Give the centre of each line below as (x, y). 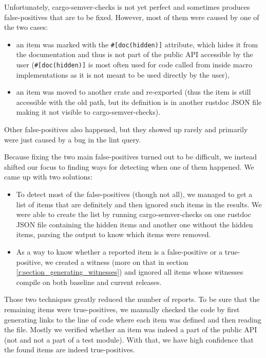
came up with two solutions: (49, 177)
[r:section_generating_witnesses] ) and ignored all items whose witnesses (130, 272)
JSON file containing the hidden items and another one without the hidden (135, 224)
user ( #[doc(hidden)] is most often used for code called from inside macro (134, 65)
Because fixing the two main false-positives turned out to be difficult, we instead (131, 157)
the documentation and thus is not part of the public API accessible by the (135, 54)
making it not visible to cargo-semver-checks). (88, 112)
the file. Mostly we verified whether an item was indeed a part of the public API (131, 329)
